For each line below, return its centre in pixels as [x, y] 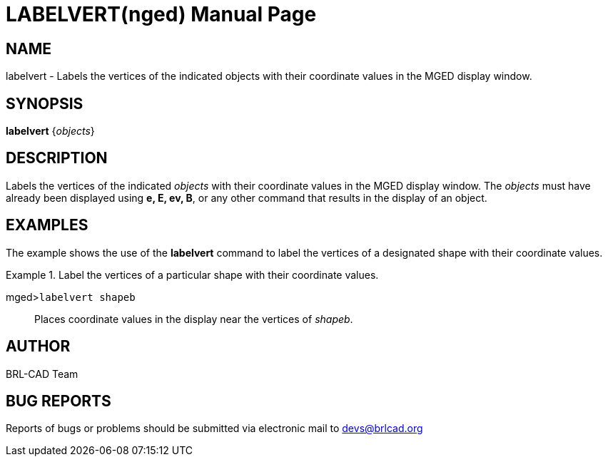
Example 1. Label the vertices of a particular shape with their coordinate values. [192, 274]
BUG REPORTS [59, 401]
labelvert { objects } [50, 131]
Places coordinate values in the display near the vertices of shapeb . [194, 319]
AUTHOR [38, 346]
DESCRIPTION [57, 158]
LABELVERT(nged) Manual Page [161, 14]
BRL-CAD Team [42, 374]
